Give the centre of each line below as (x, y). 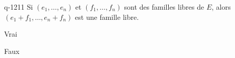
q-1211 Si (19, 7)
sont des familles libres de (164, 7)
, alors (221, 7)
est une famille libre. (107, 17)
